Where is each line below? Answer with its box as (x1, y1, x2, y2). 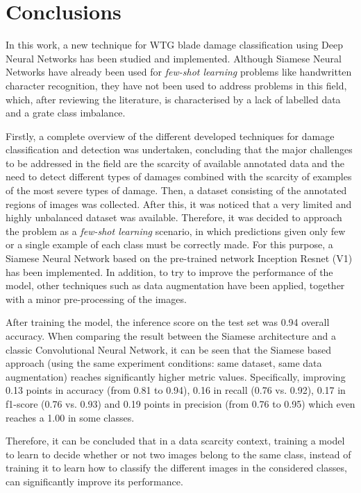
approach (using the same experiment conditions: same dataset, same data (6, 356, 322, 370)
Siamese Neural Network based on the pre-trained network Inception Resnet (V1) (6, 251, 353, 266)
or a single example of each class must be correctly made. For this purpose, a (6, 237, 333, 252)
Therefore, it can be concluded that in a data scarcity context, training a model (6, 433, 345, 448)
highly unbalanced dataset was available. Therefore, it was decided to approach (6, 210, 342, 225)
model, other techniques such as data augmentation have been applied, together (6, 278, 345, 293)
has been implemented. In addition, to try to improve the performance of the (6, 264, 333, 279)
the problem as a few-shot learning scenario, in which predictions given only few (6, 223, 346, 238)
